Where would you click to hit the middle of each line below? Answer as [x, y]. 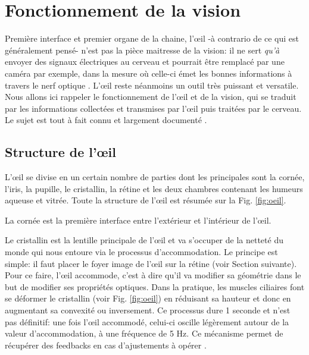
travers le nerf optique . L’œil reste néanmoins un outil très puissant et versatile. [152, 85]
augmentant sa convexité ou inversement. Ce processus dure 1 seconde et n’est [148, 310]
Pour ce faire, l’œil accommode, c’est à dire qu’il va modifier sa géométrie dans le [153, 275]
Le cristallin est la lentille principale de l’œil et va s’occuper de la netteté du [144, 240]
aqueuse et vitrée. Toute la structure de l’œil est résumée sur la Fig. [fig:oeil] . [146, 200]
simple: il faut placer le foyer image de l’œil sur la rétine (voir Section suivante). [151, 263]
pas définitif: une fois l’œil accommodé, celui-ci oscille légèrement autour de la [147, 321]
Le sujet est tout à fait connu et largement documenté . [106, 120]
